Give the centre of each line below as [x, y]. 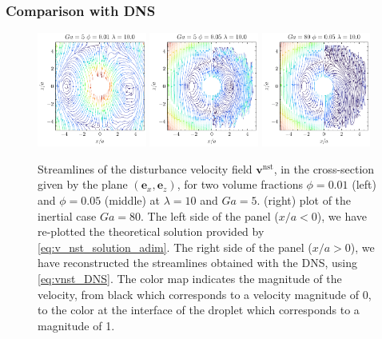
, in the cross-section [324, 168]
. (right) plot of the [304, 200]
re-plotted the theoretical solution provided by [151, 231]
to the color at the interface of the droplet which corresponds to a [199, 310]
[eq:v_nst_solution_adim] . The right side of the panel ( [175, 247]
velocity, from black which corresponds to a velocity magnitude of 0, [205, 294]
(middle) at [132, 200]
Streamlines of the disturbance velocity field [145, 168]
